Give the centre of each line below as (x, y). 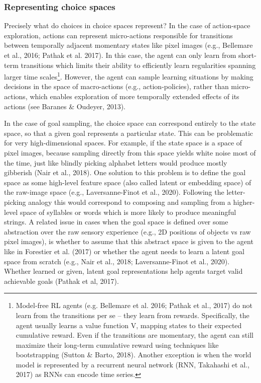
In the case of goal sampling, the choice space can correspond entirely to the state (130, 123)
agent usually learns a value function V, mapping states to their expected (129, 325)
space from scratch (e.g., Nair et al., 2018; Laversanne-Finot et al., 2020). (117, 261)
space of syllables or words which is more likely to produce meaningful (128, 212)
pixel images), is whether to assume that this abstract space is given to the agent (129, 241)
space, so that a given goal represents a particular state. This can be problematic (129, 133)
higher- (244, 202)
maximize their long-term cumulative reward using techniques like (117, 344)
